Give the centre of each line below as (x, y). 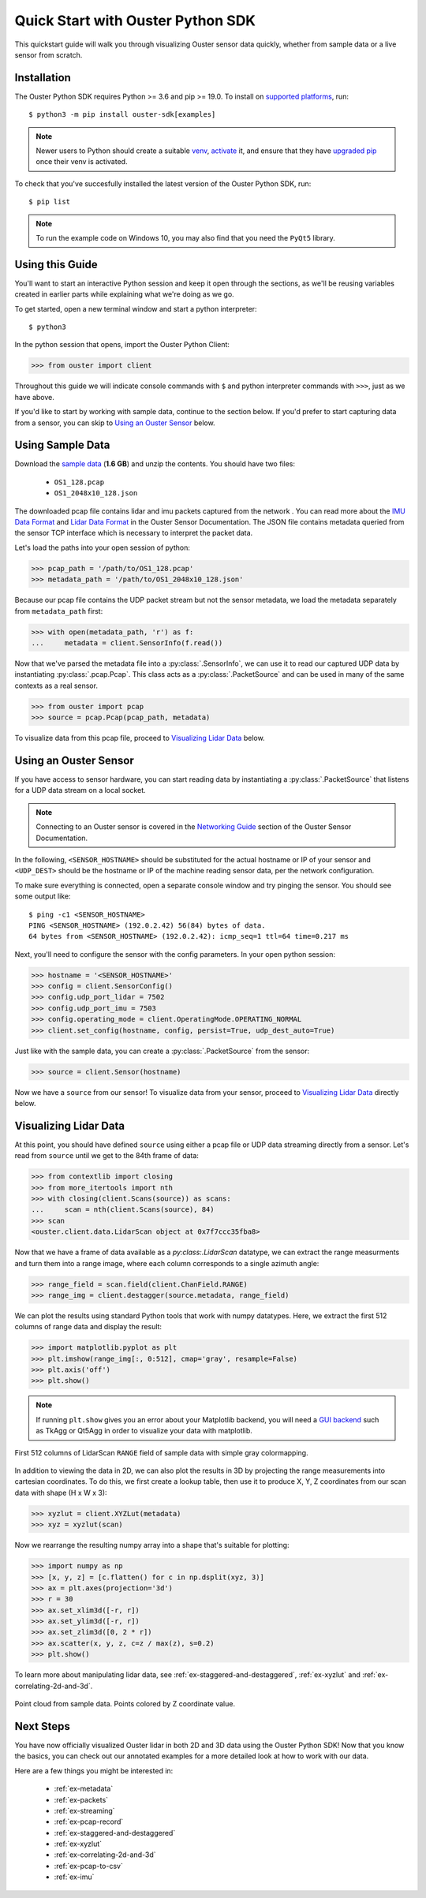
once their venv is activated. (82, 162)
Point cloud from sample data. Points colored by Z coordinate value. (125, 1704)
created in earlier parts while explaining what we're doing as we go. (124, 294)
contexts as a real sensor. (56, 686)
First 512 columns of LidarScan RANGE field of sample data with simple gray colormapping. (161, 1452)
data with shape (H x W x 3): (61, 1493)
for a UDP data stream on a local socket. (80, 790)
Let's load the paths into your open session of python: (103, 547)
